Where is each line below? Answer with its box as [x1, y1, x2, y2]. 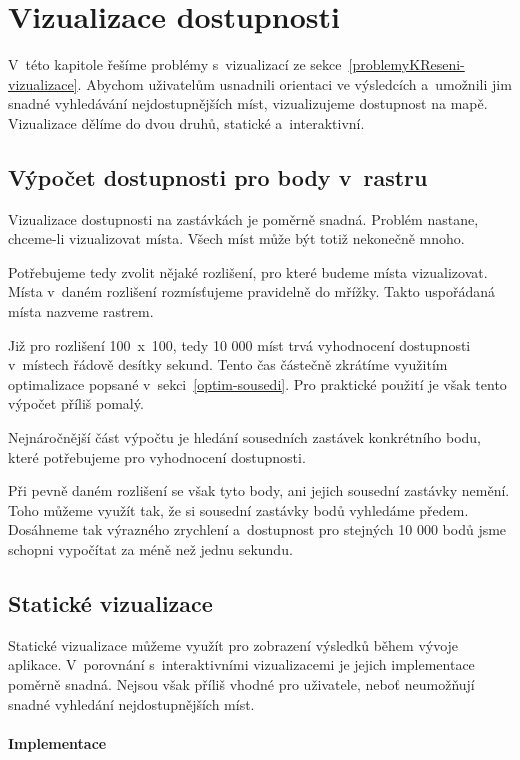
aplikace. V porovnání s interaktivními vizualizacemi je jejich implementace [8, 654, 475, 675]
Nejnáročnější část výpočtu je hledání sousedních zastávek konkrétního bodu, [8, 427, 482, 448]
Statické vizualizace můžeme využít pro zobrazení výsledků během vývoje [8, 634, 459, 655]
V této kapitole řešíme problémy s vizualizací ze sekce [8, 54, 342, 75]
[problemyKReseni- [348, 54, 465, 75]
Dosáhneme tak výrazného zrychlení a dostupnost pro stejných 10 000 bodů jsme [8, 519, 507, 540]
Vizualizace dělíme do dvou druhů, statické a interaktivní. [8, 112, 365, 133]
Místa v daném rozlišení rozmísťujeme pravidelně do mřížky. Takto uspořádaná [8, 281, 496, 302]
